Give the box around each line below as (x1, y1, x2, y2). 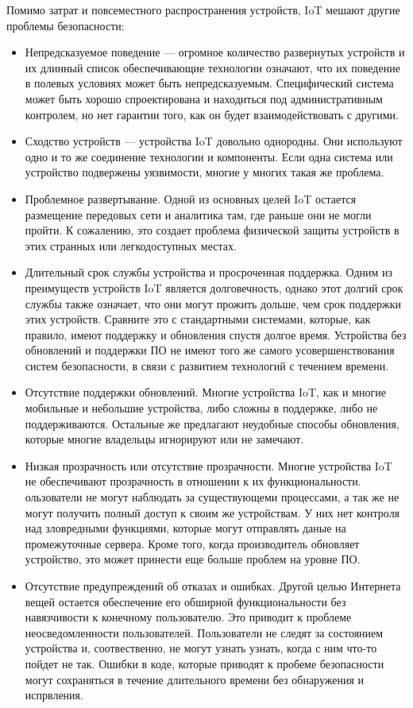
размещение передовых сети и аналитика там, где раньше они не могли (25, 206, 372, 222)
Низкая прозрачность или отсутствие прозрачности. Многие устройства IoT (25, 457, 392, 474)
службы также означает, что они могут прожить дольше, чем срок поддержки (25, 295, 401, 311)
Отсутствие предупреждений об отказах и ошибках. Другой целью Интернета (25, 578, 401, 594)
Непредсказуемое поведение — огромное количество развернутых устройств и (25, 44, 405, 60)
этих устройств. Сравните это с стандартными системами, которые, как (25, 311, 371, 327)
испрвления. (25, 687, 83, 703)
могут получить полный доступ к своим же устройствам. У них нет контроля (25, 504, 400, 520)
